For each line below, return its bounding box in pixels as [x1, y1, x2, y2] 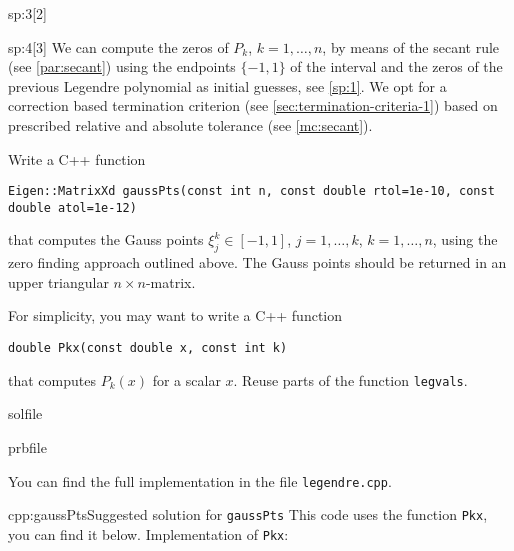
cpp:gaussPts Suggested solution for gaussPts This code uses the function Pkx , [8, 504, 488, 525]
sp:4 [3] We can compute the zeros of [8, 36, 229, 57]
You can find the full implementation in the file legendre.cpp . [8, 470, 392, 491]
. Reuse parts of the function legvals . [233, 369, 468, 390]
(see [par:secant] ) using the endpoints [8, 56, 236, 77]
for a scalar [152, 369, 221, 390]
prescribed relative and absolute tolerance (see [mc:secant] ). [8, 114, 373, 135]
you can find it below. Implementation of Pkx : [8, 523, 289, 544]
